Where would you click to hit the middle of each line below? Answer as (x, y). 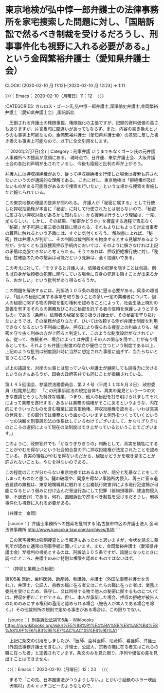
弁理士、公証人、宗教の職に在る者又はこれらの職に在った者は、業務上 (88, 585)
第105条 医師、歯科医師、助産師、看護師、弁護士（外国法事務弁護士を (75, 579)
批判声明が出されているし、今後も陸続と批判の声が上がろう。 (83, 163)
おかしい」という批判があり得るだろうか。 (56, 280)
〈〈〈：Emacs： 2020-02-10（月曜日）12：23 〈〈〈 (56, 669)
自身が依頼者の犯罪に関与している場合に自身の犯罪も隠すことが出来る (84, 274)
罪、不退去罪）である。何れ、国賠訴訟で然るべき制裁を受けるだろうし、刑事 (82, 496)
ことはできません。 (33, 659)
